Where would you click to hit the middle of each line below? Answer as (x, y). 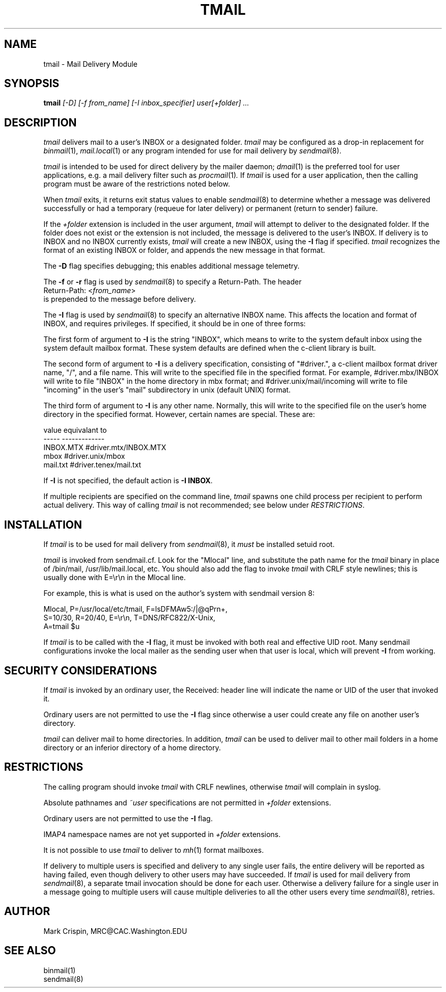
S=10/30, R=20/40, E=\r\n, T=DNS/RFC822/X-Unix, (129, 618)
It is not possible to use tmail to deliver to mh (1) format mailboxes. (154, 850)
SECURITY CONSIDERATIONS (81, 670)
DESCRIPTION (40, 122)
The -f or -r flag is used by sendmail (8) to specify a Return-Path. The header (173, 282)
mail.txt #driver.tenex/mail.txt (92, 465)
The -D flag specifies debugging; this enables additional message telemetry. (172, 266)
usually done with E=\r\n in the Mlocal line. (115, 578)
